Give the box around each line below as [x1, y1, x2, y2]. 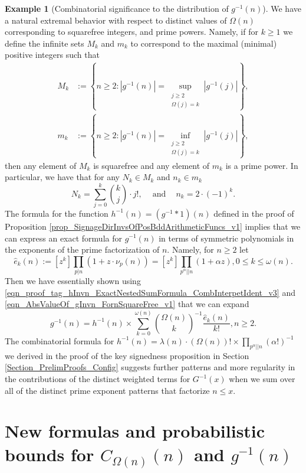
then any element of [5, 159, 77, 171]
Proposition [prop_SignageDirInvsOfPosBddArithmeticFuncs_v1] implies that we [5, 220, 301, 232]
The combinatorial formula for [5, 334, 114, 347]
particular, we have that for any [5, 171, 120, 183]
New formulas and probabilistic [5, 419, 265, 443]
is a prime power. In [225, 159, 298, 171]
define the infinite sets [5, 37, 84, 49]
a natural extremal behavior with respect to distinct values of [5, 14, 227, 26]
